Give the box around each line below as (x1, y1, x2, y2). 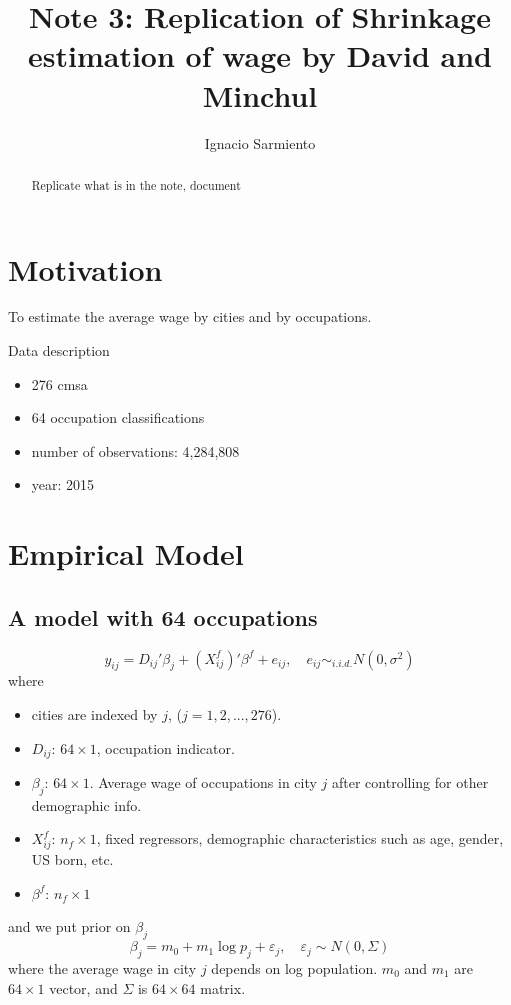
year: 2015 (31, 474, 95, 495)
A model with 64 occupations (8, 601, 318, 632)
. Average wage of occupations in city (89, 772, 317, 793)
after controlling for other (332, 772, 489, 793)
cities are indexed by (31, 704, 158, 725)
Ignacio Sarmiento (204, 132, 316, 153)
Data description (8, 340, 110, 361)
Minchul (202, 74, 318, 115)
